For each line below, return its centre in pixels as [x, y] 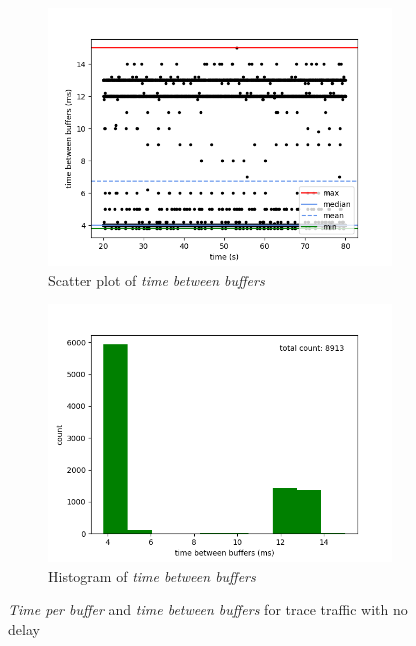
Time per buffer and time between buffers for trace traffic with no [208, 609]
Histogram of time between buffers [152, 575]
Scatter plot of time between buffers [156, 279]
